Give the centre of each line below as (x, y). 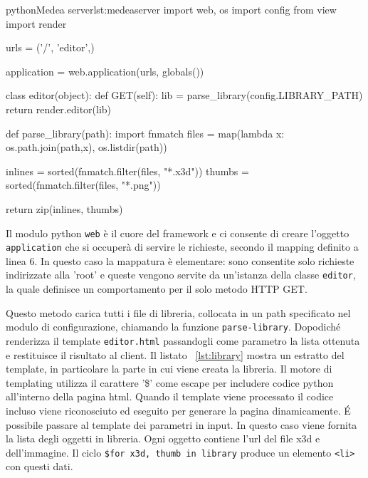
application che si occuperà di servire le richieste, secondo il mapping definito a (182, 247)
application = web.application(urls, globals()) (105, 71)
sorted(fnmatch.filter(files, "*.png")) (83, 185)
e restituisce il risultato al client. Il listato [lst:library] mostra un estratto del (175, 354)
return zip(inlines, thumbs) (64, 208)
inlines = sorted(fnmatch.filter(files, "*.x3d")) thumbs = (127, 171)
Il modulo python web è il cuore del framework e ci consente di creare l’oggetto (178, 233)
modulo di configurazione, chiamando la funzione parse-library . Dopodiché (173, 327)
